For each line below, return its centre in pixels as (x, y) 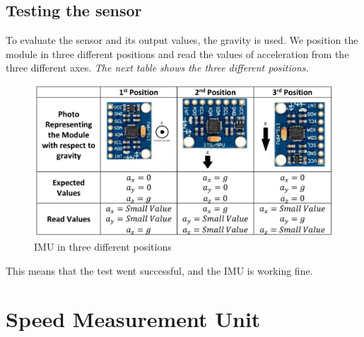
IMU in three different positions (103, 247)
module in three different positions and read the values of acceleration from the (177, 53)
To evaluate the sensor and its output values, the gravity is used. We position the (182, 40)
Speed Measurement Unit (133, 319)
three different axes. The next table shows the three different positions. (157, 68)
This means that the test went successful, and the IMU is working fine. (159, 270)
